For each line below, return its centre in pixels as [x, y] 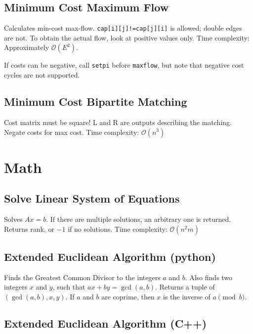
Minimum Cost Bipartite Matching [96, 102]
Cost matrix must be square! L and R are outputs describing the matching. [118, 122]
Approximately [27, 47]
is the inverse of [187, 297]
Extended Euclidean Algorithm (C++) [105, 323]
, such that [69, 287]
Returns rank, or [29, 229]
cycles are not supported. [42, 75]
